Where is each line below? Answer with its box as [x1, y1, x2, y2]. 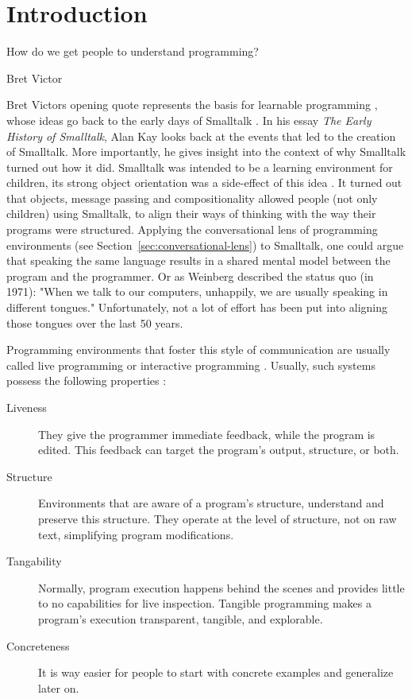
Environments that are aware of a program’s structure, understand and [38, 495, 384, 511]
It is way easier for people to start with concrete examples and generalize [38, 664, 394, 681]
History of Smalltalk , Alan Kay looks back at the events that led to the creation [6, 127, 396, 144]
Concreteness [6, 637, 70, 654]
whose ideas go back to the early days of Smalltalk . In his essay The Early [6, 111, 372, 128]
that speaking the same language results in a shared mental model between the [6, 252, 391, 269]
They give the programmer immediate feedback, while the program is [38, 425, 375, 442]
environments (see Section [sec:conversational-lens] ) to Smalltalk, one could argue [6, 236, 404, 253]
